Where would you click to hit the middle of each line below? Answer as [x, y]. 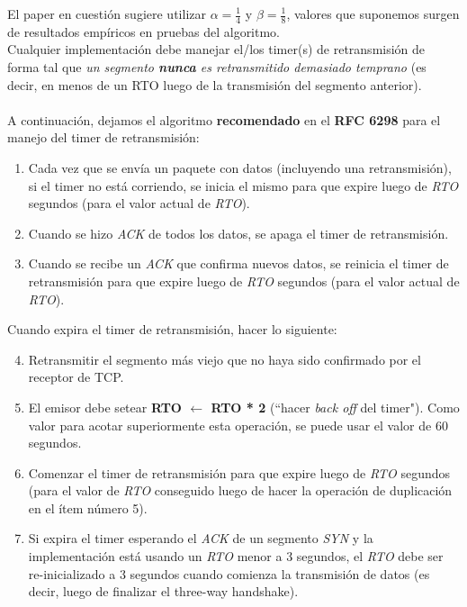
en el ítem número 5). [88, 507]
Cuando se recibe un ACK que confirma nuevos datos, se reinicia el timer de [238, 263]
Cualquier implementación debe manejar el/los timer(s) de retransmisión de [216, 49]
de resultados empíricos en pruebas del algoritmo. [144, 31]
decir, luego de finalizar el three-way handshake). [163, 591]
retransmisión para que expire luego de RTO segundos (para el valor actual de [244, 281]
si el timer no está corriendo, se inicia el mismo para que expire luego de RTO [243, 185]
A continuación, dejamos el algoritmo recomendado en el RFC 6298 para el [224, 119]
